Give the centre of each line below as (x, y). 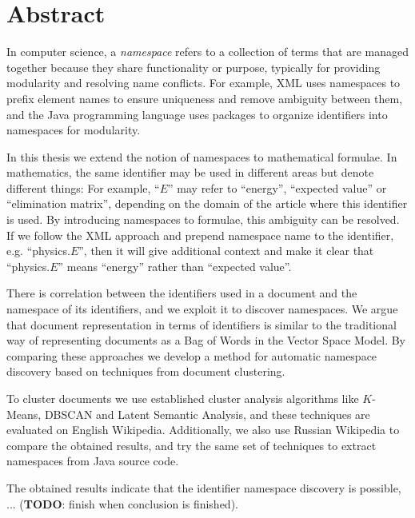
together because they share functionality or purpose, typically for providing (194, 67)
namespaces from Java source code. (93, 461)
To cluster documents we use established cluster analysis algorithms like (183, 398)
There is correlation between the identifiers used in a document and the (182, 293)
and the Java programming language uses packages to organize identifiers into (197, 114)
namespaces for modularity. (74, 130)
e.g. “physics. (38, 251)
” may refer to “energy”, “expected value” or (277, 187)
